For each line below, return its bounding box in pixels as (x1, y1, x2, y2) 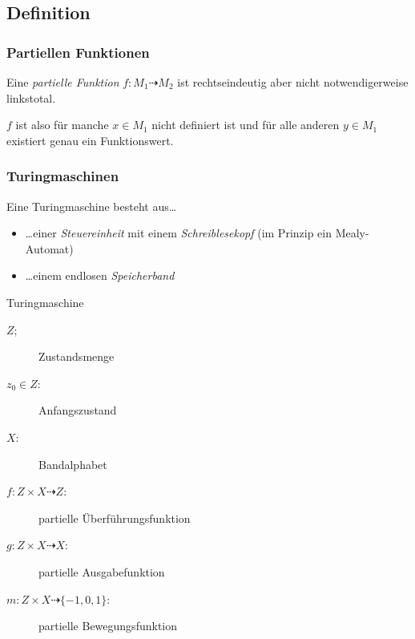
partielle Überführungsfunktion (38, 509, 191, 526)
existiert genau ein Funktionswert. (6, 131, 174, 148)
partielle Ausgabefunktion (38, 563, 165, 580)
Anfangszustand (38, 402, 117, 419)
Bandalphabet (38, 455, 107, 472)
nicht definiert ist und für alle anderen (151, 116, 340, 133)
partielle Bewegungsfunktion (38, 617, 177, 634)
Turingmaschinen (6, 166, 119, 186)
